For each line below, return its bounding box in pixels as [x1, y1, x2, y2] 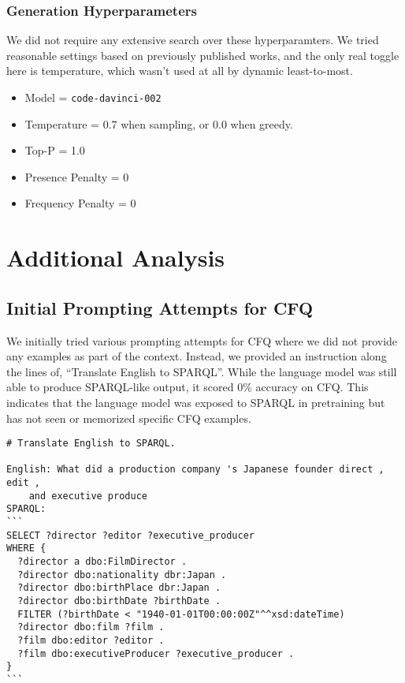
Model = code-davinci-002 [24, 89, 162, 105]
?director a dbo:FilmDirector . [17, 556, 188, 568]
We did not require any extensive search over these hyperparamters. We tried [6, 32, 379, 48]
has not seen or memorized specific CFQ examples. [6, 409, 251, 426]
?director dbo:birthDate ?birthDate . [17, 595, 221, 607]
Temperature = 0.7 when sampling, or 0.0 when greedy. [24, 115, 293, 132]
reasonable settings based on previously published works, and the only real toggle [6, 47, 399, 63]
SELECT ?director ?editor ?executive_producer [6, 529, 255, 541]
